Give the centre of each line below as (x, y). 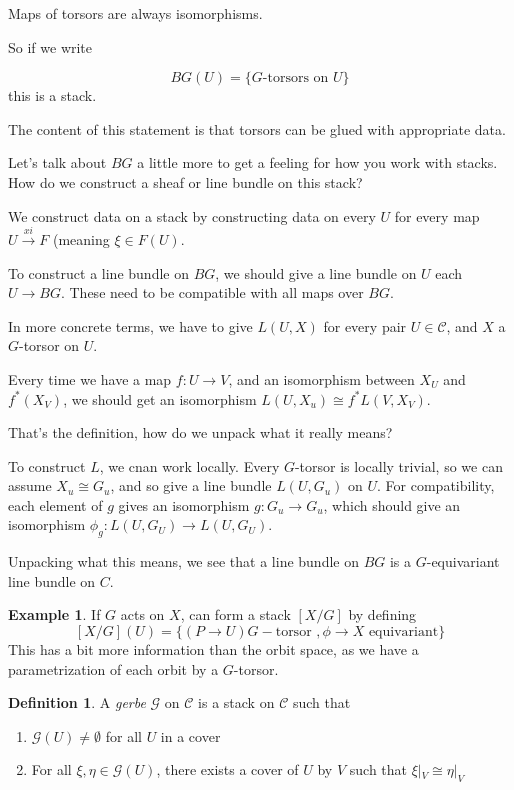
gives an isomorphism (184, 504)
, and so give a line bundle (191, 485)
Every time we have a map (90, 378)
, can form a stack (235, 614)
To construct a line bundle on (98, 272)
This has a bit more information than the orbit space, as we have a (213, 649)
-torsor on (49, 345)
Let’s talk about (57, 162)
